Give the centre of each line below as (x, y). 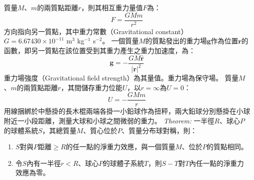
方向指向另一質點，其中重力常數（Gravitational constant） (96, 31)
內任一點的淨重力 (217, 163)
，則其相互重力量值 (112, 7)
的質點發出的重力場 (176, 41)
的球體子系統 (124, 163)
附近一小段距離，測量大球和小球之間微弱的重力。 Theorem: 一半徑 (109, 120)
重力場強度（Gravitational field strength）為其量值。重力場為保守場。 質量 (121, 78)
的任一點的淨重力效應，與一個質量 (120, 147)
